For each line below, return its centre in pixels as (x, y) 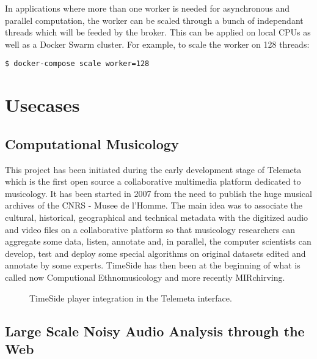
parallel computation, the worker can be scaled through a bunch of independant (154, 20)
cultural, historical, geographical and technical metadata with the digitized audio (157, 217)
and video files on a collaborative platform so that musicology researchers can (150, 229)
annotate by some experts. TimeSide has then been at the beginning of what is (153, 265)
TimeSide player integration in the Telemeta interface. (131, 298)
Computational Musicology (92, 143)
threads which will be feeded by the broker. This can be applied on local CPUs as (158, 32)
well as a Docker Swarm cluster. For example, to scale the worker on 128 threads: (157, 44)
